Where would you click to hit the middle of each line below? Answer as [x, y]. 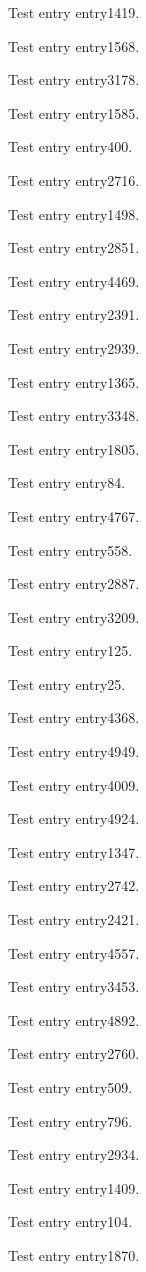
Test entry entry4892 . [74, 1019]
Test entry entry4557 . [74, 952]
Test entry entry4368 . [74, 717]
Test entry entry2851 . [74, 247]
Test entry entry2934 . [74, 1154]
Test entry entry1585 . [74, 112]
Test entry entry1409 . [74, 1187]
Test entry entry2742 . [74, 885]
